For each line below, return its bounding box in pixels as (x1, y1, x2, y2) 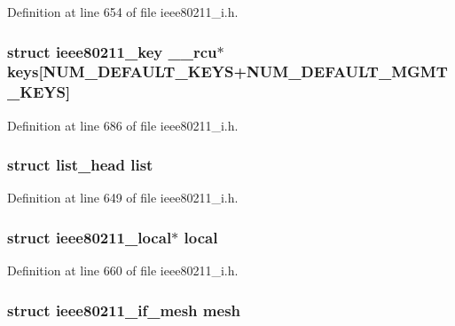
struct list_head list (7, 154, 153, 176)
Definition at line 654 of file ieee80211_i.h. (7, 3, 239, 20)
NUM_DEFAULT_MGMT (247, 60, 448, 83)
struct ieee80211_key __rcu (7, 40, 217, 62)
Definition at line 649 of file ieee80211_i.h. (7, 188, 239, 207)
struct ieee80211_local (7, 226, 172, 248)
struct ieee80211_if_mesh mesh (7, 298, 241, 321)
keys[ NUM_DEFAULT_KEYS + (7, 60, 247, 83)
